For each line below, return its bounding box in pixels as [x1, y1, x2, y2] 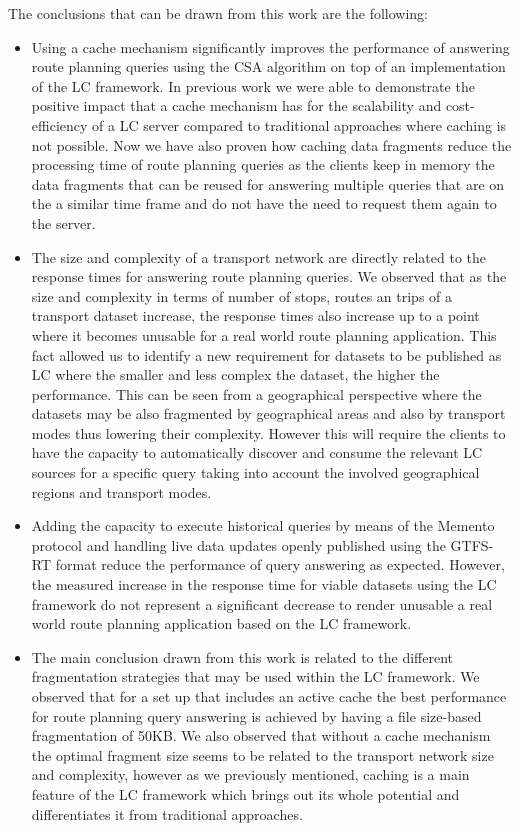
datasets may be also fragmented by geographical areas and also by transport [31, 403, 506, 424]
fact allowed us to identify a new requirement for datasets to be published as [31, 344, 502, 365]
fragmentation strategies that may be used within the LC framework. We [31, 666, 480, 687]
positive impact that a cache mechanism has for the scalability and [31, 95, 442, 116]
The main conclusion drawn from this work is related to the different [31, 646, 453, 667]
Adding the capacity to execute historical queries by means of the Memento [31, 515, 495, 536]
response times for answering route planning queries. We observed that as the [31, 266, 507, 287]
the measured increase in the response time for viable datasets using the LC [31, 574, 497, 595]
